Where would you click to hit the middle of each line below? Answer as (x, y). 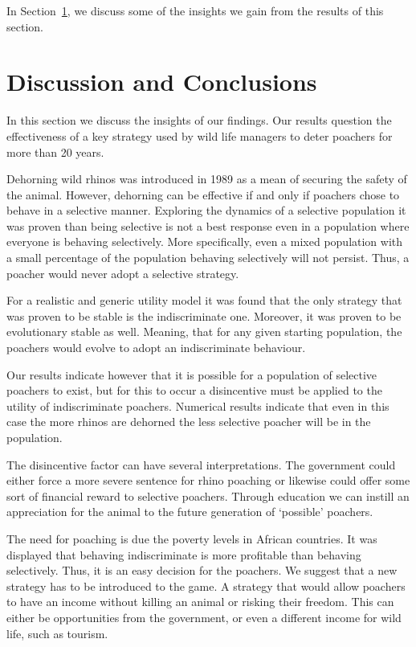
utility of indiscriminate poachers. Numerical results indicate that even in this (198, 405)
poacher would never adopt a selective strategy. (123, 273)
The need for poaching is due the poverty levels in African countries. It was (192, 538)
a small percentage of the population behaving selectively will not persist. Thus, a (208, 258)
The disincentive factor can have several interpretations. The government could (201, 464)
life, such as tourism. (57, 633)
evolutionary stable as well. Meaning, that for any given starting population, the (204, 332)
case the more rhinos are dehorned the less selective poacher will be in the (189, 422)
